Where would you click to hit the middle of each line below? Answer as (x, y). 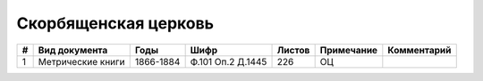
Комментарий (419, 50)
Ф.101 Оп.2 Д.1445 (229, 61)
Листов (293, 50)
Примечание (349, 50)
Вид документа (73, 50)
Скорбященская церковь (115, 23)
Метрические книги (81, 61)
